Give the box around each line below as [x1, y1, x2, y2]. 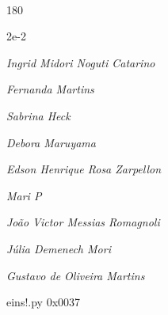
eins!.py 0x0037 [6, 294, 81, 310]
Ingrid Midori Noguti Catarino [6, 54, 155, 70]
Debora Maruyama [6, 134, 96, 150]
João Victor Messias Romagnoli [6, 214, 160, 230]
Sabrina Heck [6, 107, 71, 123]
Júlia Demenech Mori [6, 240, 111, 256]
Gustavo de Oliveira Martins [6, 267, 145, 283]
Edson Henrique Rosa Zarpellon [6, 161, 162, 177]
